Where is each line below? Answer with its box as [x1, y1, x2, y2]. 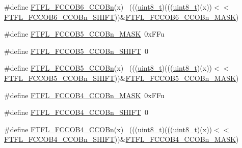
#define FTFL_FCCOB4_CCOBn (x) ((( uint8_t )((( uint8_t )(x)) [4, 124, 212, 134]
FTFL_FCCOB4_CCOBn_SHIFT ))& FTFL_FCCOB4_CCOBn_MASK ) [4, 134, 239, 144]
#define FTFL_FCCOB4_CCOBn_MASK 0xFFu [4, 90, 165, 100]
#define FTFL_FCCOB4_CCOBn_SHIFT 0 [4, 107, 148, 117]
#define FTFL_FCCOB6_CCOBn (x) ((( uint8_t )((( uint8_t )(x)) [4, 2, 212, 12]
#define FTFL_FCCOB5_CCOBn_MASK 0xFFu [4, 28, 165, 39]
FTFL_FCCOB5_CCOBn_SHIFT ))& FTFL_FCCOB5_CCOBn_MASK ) [4, 72, 239, 83]
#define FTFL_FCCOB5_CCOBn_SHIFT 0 [4, 45, 148, 56]
